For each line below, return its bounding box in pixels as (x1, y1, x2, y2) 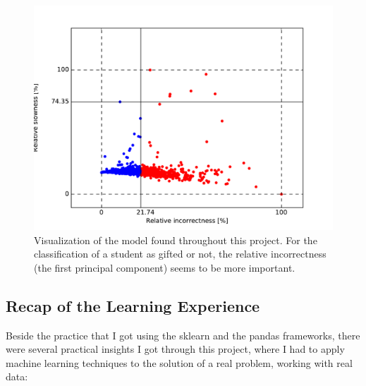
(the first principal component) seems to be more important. (34, 260, 295, 275)
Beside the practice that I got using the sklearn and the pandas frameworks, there (6, 327, 360, 342)
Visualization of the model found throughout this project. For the (34, 232, 317, 247)
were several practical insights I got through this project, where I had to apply (6, 342, 345, 356)
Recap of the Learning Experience (6, 294, 260, 316)
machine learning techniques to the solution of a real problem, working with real (6, 355, 353, 370)
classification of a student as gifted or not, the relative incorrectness (34, 246, 327, 261)
